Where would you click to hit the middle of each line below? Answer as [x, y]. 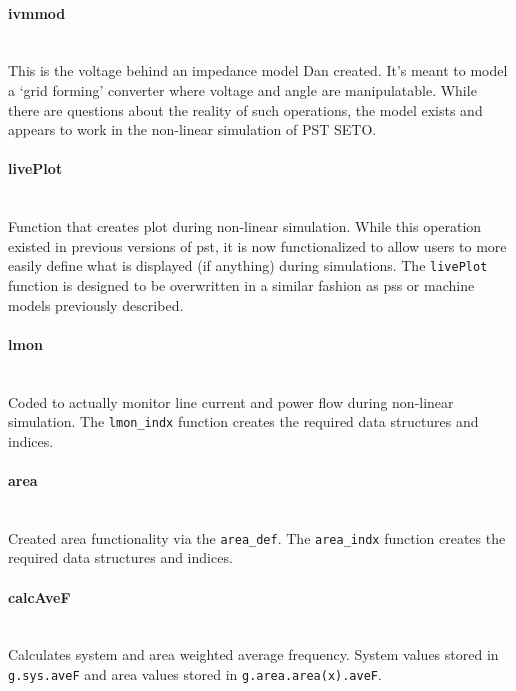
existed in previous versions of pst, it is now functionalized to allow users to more [257, 245]
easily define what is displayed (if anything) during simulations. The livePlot [248, 265]
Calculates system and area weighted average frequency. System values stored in [253, 654]
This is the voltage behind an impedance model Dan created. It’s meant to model [258, 70]
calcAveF [39, 596]
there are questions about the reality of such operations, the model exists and [245, 109]
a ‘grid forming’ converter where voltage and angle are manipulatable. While [242, 89]
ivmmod [37, 12]
